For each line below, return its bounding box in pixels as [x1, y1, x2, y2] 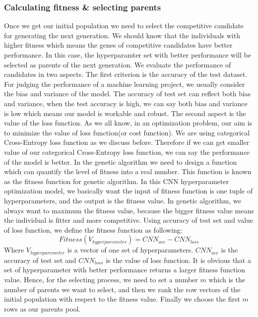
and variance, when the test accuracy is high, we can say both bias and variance [4, 98, 248, 108]
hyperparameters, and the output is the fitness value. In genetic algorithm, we [4, 195, 242, 205]
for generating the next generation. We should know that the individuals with [4, 30, 240, 40]
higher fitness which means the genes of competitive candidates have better [4, 40, 233, 50]
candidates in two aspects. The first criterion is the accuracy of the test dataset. [4, 69, 248, 79]
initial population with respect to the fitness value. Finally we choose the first [4, 294, 240, 304]
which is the [208, 274, 245, 284]
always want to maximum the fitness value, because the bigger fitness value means [4, 205, 254, 215]
